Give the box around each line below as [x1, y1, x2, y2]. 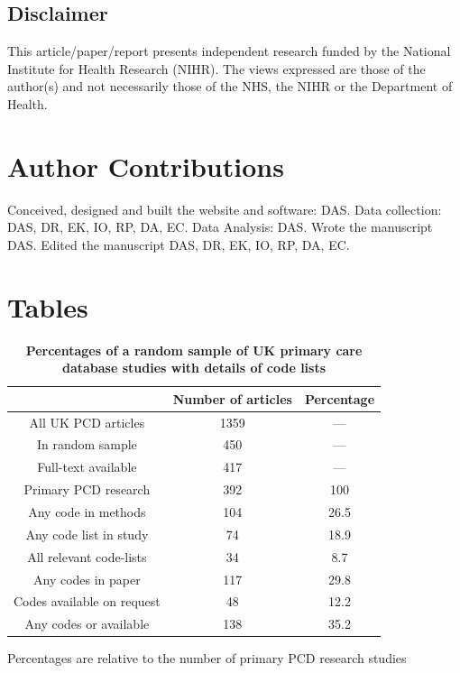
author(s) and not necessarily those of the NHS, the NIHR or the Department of [7, 77, 453, 96]
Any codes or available [24, 614, 150, 633]
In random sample [36, 435, 137, 454]
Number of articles [172, 389, 292, 408]
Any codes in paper [33, 569, 141, 588]
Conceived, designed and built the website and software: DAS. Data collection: [7, 199, 442, 218]
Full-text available [37, 457, 137, 476]
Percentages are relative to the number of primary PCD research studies [7, 649, 407, 668]
